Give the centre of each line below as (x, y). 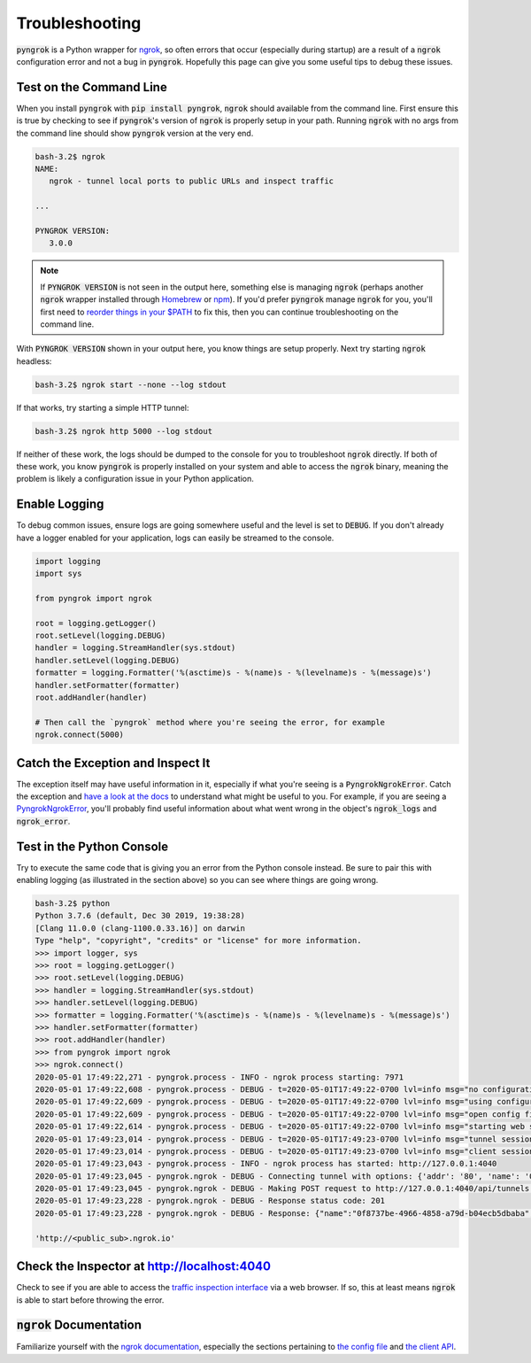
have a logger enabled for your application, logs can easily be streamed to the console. (175, 538)
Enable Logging (60, 504)
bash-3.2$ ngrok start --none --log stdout (131, 384)
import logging (68, 561)
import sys (58, 574)
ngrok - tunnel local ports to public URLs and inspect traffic (192, 181)
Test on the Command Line (92, 87)
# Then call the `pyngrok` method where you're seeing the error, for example (210, 722)
